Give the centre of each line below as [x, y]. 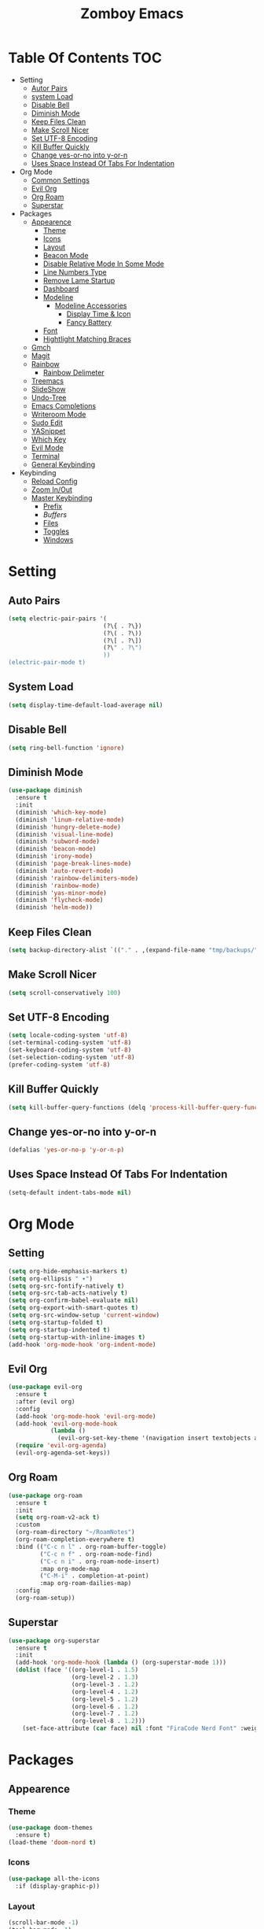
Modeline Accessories [91, 305]
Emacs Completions [64, 405]
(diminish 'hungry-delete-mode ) [68, 827]
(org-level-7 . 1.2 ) [105, 1714]
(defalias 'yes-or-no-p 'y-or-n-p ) [66, 1150]
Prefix [53, 506]
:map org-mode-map [70, 1569]
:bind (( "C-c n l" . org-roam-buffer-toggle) [91, 1547]
